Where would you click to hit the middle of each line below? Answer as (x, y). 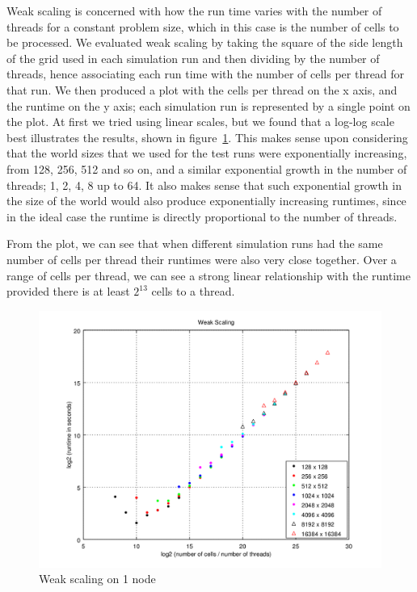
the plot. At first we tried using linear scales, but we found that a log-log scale (200, 122)
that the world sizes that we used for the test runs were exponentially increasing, (207, 153)
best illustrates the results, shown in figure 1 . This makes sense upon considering (207, 137)
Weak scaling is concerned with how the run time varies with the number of (194, 10)
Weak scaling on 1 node (97, 579)
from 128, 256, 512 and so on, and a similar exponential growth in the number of (207, 168)
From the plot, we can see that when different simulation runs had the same (195, 244)
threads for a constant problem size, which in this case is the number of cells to (203, 26)
